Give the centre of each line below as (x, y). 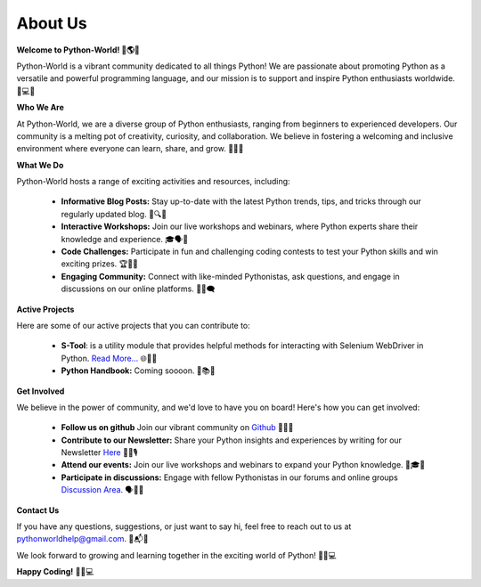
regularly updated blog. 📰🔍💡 (114, 214)
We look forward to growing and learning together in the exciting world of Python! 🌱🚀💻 (177, 555)
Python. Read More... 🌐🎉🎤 (109, 358)
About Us (52, 23)
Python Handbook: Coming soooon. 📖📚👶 (138, 371)
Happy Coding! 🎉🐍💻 (55, 572)
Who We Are (40, 108)
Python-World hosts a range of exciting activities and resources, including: (153, 182)
